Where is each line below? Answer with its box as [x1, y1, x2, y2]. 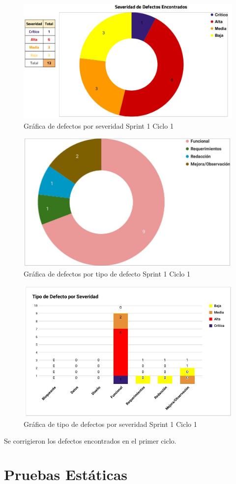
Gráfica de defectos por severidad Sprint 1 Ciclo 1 [24, 120, 174, 131]
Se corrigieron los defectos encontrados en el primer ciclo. [4, 435, 177, 446]
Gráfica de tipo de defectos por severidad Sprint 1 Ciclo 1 [24, 418, 197, 429]
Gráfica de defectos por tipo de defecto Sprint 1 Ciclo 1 [24, 269, 191, 279]
